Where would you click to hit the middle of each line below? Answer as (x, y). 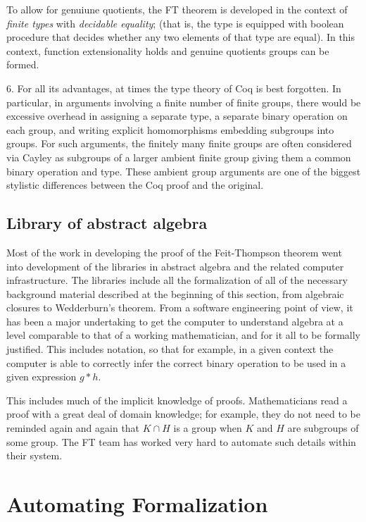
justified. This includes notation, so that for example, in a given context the (170, 349)
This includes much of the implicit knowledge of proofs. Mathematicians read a (177, 400)
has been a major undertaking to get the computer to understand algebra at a (175, 321)
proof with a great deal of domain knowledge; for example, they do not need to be (183, 414)
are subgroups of (323, 428)
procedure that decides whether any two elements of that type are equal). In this (181, 37)
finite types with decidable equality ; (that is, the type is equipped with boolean (175, 23)
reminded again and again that (73, 428)
